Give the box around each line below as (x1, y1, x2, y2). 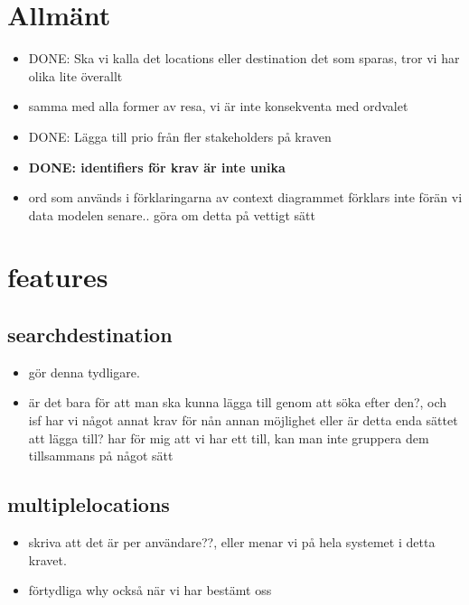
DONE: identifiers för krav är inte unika (28, 157, 286, 176)
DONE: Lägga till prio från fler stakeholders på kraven (28, 126, 332, 145)
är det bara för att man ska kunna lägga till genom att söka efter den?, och (28, 393, 447, 412)
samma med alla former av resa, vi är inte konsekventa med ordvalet (28, 97, 408, 116)
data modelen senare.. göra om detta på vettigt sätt (28, 205, 315, 224)
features (7, 258, 108, 295)
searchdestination (7, 321, 173, 349)
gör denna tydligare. (28, 362, 140, 381)
